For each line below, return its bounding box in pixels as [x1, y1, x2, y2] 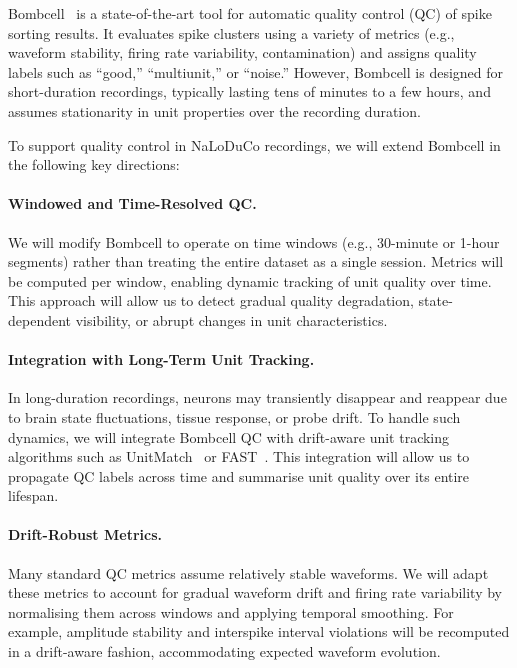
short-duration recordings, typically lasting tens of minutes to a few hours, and [8, 81, 491, 102]
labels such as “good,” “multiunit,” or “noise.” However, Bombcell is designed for [8, 61, 504, 82]
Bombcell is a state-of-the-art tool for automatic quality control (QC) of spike [8, 3, 492, 23]
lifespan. [8, 485, 59, 506]
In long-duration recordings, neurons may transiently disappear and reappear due [8, 387, 507, 408]
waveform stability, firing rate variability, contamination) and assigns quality [8, 42, 477, 63]
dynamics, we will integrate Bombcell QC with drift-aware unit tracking [8, 426, 450, 447]
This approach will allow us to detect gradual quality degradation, [8, 290, 414, 311]
